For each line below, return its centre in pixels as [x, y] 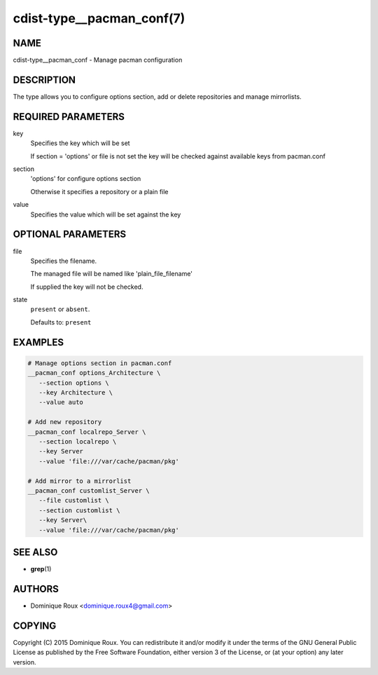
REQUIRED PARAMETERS [69, 117]
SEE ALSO [35, 552]
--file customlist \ [74, 500]
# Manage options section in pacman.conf [100, 363]
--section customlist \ [79, 510]
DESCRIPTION [44, 80]
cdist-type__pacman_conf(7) [99, 18]
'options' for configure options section [86, 179]
